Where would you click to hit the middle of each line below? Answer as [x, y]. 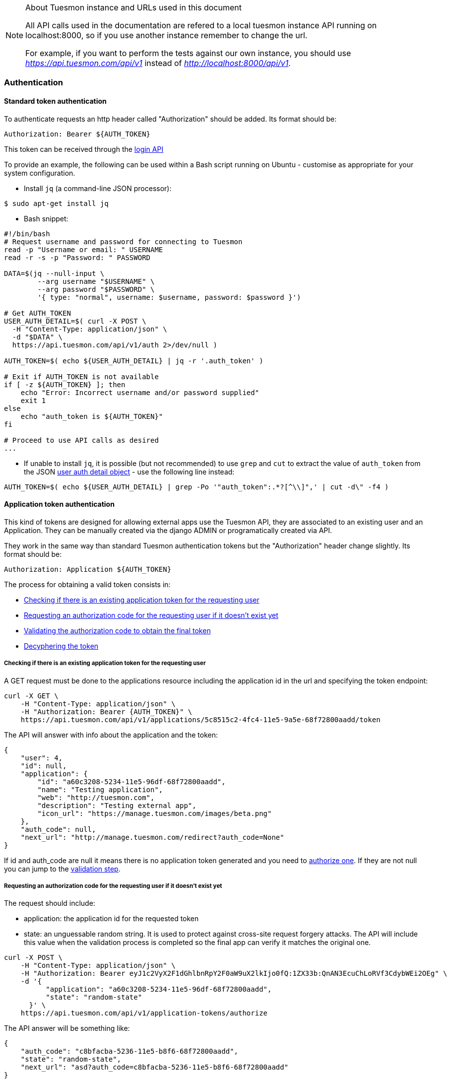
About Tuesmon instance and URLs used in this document [133, 7]
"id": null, [44, 766]
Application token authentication [59, 504]
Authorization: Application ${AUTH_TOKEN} [88, 569]
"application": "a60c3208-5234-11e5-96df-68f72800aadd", [159, 989]
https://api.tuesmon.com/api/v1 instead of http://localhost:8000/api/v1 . [158, 63]
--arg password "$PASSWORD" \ [96, 289]
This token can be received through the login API [84, 149]
